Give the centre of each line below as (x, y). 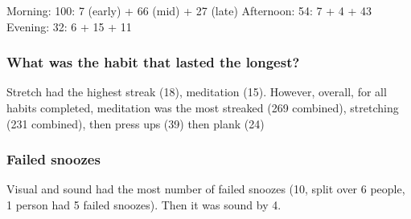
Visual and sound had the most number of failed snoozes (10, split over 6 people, (206, 189)
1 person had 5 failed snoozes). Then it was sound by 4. (144, 205)
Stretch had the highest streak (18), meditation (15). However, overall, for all (197, 92)
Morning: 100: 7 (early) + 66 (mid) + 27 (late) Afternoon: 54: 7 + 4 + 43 (189, 10)
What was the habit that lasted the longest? (153, 62)
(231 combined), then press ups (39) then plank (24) (136, 123)
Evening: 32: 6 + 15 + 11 (69, 26)
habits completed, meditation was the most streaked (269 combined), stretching (203, 107)
